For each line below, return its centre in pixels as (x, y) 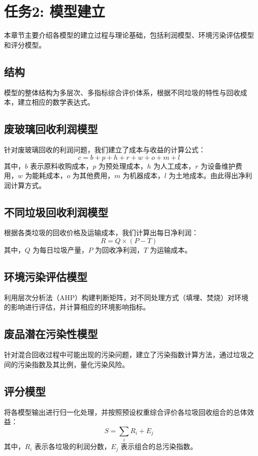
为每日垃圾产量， (60, 250)
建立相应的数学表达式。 (56, 102)
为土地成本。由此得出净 (207, 175)
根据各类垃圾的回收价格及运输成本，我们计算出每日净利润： (101, 232)
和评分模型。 (25, 44)
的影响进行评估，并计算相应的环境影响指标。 (77, 307)
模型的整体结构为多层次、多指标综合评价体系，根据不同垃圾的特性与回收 (122, 92)
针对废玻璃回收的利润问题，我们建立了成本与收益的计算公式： (105, 149)
